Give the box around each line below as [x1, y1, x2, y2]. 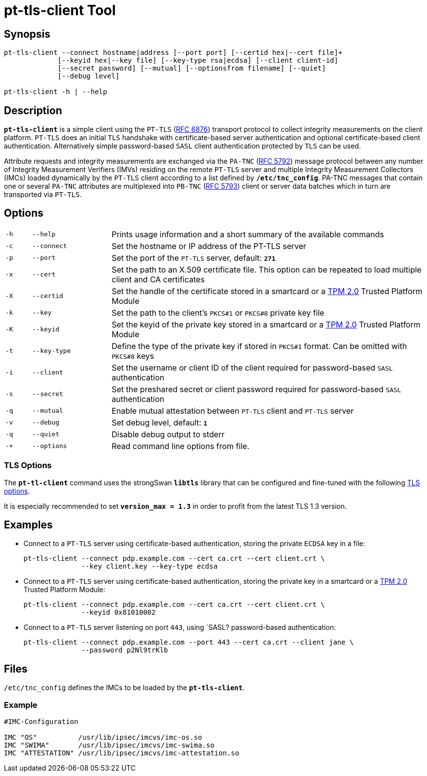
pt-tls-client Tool [4, 2, 116, 19]
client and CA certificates [112, 274, 205, 284]
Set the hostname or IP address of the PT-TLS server [112, 241, 307, 251]
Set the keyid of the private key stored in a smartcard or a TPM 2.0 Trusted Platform [112, 319, 421, 329]
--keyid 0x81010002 [81, 608, 156, 617]
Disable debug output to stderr [112, 429, 225, 439]
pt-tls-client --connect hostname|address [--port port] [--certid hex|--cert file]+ [4, 49, 343, 57]
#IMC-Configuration [4, 718, 78, 726]
